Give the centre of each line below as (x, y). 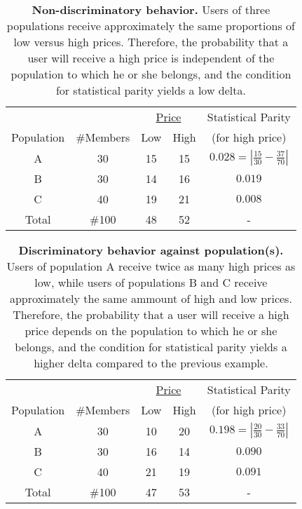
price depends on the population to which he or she (151, 331)
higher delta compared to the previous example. (151, 363)
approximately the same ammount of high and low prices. (151, 298)
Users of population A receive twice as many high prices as (151, 266)
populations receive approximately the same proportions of (151, 26)
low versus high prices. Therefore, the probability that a (151, 42)
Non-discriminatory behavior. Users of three (151, 9)
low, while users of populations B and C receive (151, 282)
